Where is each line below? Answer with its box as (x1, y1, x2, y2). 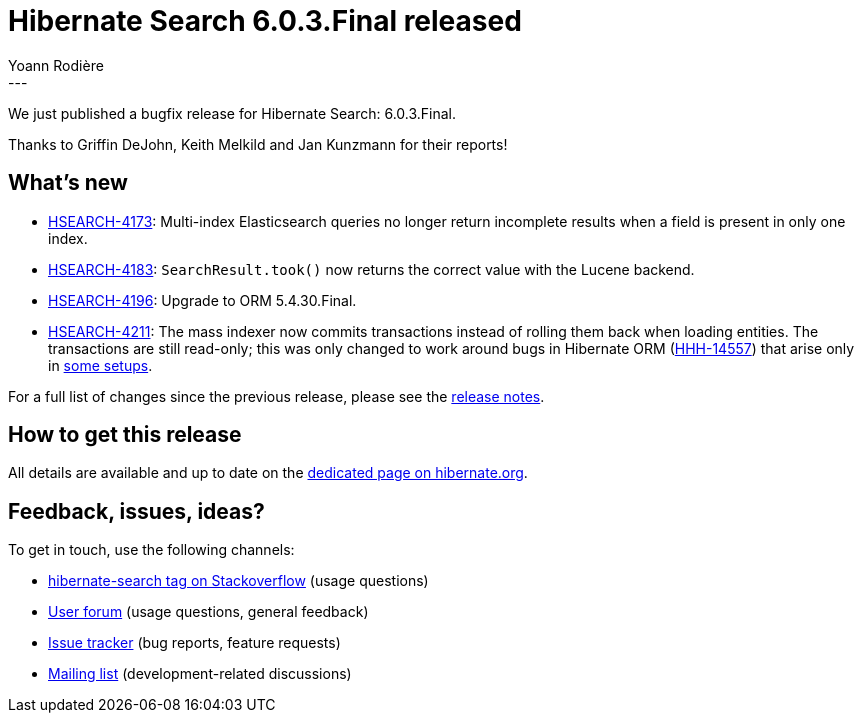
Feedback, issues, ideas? (8, 498, 265, 524)
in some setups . (48, 356, 153, 374)
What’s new (8, 170, 128, 196)
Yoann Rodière (8, 56, 104, 74)
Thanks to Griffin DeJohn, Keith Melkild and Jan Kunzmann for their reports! (8, 135, 508, 153)
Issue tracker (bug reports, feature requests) (48, 634, 341, 652)
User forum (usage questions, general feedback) (48, 603, 369, 621)
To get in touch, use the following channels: (8, 541, 295, 559)
